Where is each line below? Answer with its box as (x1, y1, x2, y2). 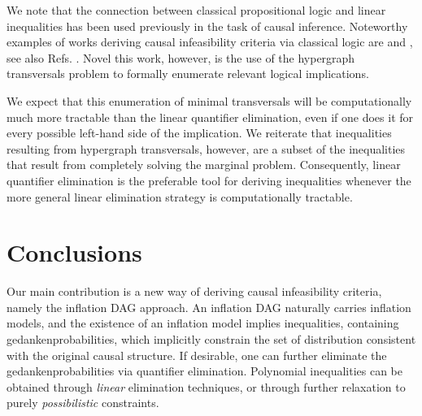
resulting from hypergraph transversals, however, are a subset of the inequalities (7, 140, 406, 157)
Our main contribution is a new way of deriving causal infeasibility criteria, (7, 283, 382, 300)
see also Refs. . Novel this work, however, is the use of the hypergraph (7, 49, 355, 66)
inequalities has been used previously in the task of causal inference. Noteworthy (7, 17, 408, 34)
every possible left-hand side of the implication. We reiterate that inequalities (7, 124, 392, 141)
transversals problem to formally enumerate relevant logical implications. (7, 65, 369, 82)
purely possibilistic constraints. (7, 394, 159, 411)
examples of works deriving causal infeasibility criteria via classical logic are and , (7, 33, 413, 50)
